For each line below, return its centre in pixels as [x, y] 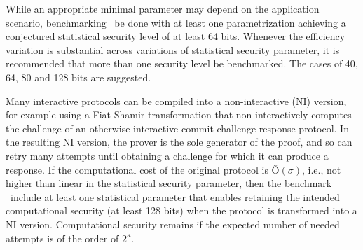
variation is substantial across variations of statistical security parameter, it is [173, 49]
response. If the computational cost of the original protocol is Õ [143, 169]
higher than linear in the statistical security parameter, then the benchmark [169, 183]
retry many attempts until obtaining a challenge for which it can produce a [167, 155]
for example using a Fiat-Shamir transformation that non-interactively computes [179, 114]
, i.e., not [321, 169]
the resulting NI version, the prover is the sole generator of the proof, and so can [179, 142]
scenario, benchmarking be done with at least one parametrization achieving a [176, 22]
